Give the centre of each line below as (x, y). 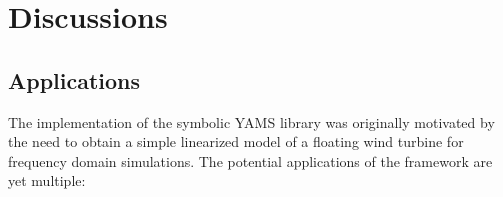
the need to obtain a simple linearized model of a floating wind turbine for (236, 141)
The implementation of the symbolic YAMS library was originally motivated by (251, 121)
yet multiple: (47, 180)
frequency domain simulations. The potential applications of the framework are (250, 160)
